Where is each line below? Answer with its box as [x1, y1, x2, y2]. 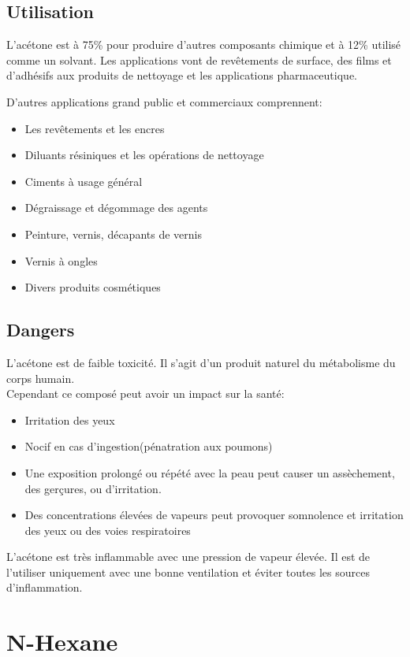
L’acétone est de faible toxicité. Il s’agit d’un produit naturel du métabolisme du [6, 354, 396, 370]
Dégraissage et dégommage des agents [24, 199, 208, 216]
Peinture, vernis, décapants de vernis [24, 225, 202, 242]
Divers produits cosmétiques [24, 279, 161, 295]
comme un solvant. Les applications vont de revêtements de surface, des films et [6, 51, 392, 68]
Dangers [6, 317, 75, 342]
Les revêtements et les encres [24, 120, 165, 136]
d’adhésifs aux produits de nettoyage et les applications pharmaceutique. [6, 67, 357, 84]
